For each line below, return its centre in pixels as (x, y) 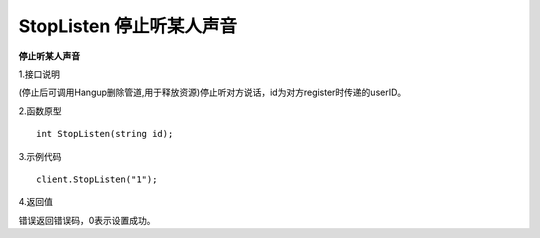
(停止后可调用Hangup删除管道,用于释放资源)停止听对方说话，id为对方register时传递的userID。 (212, 92)
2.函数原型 (40, 111)
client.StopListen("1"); (97, 179)
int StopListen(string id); (105, 134)
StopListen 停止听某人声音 (127, 26)
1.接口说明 (39, 74)
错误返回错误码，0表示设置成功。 (87, 220)
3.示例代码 (40, 156)
